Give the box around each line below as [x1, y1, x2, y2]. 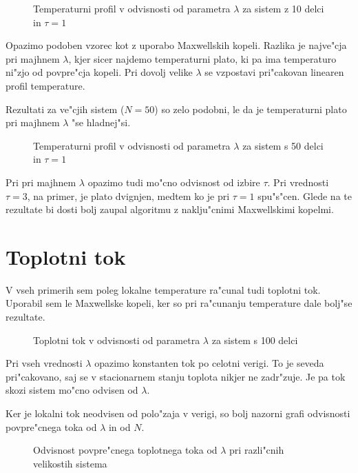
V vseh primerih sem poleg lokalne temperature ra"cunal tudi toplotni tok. [6, 282, 321, 296]
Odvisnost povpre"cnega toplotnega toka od [33, 443, 218, 457]
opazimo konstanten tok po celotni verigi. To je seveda [94, 356, 324, 370]
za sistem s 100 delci [211, 332, 298, 347]
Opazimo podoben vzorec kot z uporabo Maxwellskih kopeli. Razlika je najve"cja [6, 38, 347, 52]
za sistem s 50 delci [242, 138, 324, 152]
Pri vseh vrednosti [6, 356, 83, 370]
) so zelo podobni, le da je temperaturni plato [154, 101, 347, 116]
